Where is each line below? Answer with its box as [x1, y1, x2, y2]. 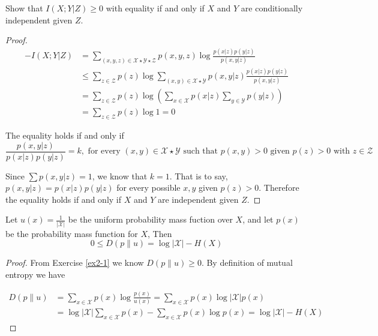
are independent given [157, 193, 239, 205]
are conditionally [241, 2, 303, 14]
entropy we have [5, 268, 65, 280]
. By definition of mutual [201, 256, 293, 269]
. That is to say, [169, 169, 228, 182]
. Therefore [259, 181, 299, 194]
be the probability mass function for [5, 227, 138, 239]
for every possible [116, 181, 181, 194]
